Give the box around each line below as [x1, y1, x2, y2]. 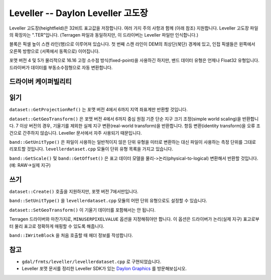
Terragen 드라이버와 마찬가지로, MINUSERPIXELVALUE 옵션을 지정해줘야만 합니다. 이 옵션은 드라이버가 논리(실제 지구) [9, 216, 242, 222]
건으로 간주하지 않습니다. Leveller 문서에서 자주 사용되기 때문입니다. [9, 130, 143, 136]
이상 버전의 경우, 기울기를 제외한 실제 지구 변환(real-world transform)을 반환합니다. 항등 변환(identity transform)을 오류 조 [19, 123, 260, 129]
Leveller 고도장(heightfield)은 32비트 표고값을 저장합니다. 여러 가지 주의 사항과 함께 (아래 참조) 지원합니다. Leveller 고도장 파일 [9, 25, 258, 31]
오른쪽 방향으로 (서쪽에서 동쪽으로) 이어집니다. [9, 48, 100, 54]
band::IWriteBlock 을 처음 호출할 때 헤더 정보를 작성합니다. [9, 232, 133, 238]
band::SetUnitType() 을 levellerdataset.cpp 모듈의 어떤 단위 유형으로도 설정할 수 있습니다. [9, 198, 208, 204]
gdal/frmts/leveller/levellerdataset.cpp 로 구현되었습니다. [22, 258, 162, 264]
